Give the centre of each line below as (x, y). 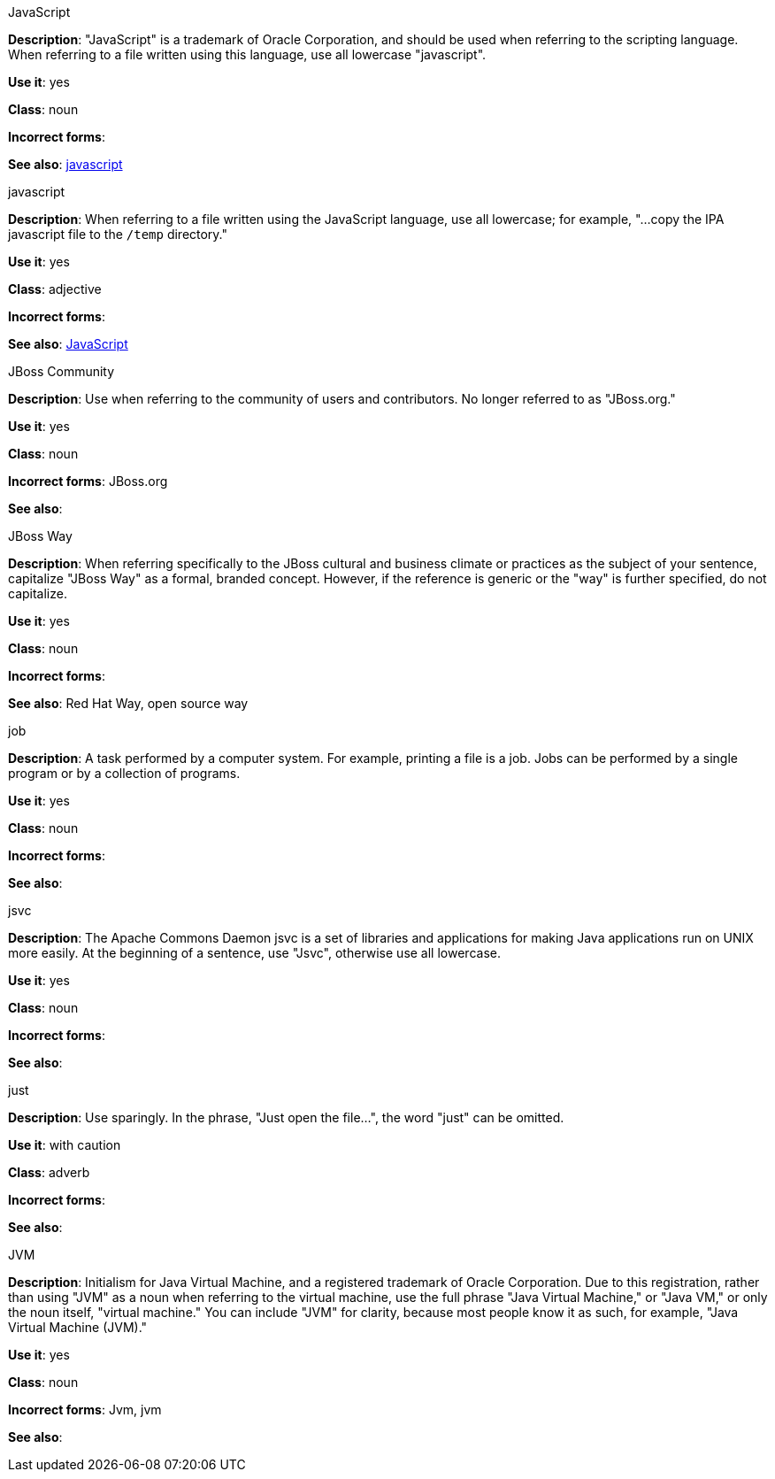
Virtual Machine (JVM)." (78, 1327)
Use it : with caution (65, 1145)
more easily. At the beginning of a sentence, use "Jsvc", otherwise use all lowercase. (254, 953)
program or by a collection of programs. (124, 773)
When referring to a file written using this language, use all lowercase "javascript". (247, 54)
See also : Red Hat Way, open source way (128, 703)
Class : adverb (49, 1172)
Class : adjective (55, 289)
